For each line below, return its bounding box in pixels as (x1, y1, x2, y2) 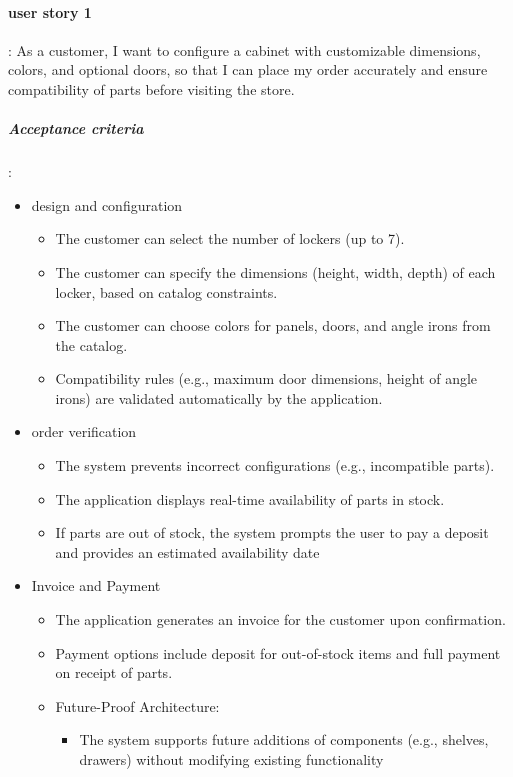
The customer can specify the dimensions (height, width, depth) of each (55, 261, 496, 282)
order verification (31, 421, 137, 442)
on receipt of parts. (55, 662, 173, 683)
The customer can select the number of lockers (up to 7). (55, 228, 405, 249)
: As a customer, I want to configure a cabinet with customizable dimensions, (8, 39, 481, 60)
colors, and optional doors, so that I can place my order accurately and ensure (8, 59, 488, 80)
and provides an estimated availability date (55, 541, 320, 562)
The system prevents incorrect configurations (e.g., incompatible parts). (55, 455, 495, 476)
